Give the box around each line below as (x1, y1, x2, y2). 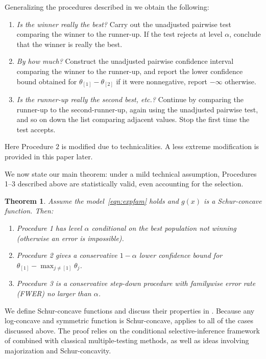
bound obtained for (16, 76, 77, 86)
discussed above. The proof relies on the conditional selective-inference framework (5, 325, 260, 336)
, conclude (229, 29, 261, 39)
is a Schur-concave (204, 195, 262, 206)
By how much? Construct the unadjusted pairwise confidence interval (16, 56, 234, 66)
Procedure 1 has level (16, 223, 82, 233)
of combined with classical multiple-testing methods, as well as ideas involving (5, 335, 249, 346)
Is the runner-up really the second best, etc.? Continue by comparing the (16, 94, 244, 105)
